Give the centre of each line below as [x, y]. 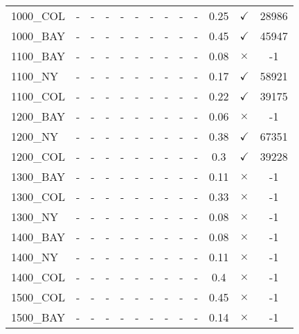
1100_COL [38, 96]
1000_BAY [38, 36]
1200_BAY [38, 116]
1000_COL [38, 16]
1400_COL [38, 277]
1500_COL [38, 297]
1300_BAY [38, 176]
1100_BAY [38, 56]
